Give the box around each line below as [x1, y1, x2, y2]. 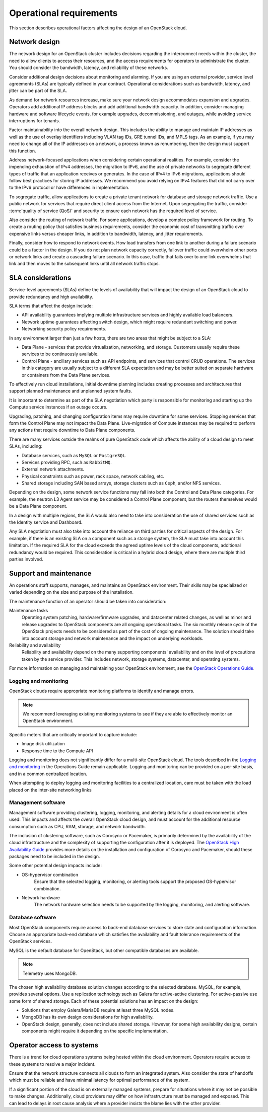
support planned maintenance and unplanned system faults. [9, 388, 133, 394]
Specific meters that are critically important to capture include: [9, 731, 137, 737]
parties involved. [9, 556, 43, 562]
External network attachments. [21, 466, 84, 472]
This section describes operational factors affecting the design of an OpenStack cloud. [9, 25, 187, 31]
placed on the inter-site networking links [9, 787, 92, 793]
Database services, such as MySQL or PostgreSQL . [21, 452, 127, 458]
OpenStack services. [9, 938, 52, 944]
